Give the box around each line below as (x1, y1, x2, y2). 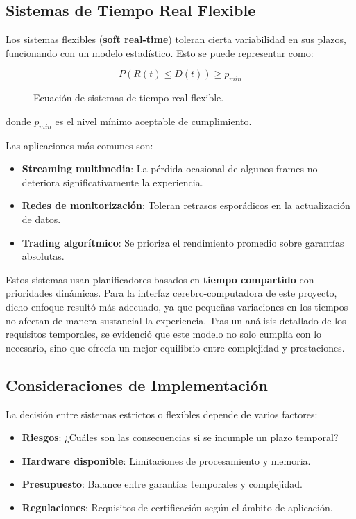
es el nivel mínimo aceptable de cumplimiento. (55, 113, 252, 128)
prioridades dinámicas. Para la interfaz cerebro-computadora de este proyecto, (6, 286, 337, 300)
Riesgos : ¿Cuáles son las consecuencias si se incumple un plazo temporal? (22, 430, 339, 445)
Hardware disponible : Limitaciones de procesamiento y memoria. (22, 453, 311, 468)
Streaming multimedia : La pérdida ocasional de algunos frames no (22, 161, 318, 176)
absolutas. (22, 249, 65, 263)
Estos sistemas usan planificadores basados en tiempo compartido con (6, 272, 314, 286)
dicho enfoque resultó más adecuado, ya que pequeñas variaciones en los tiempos (6, 299, 348, 313)
